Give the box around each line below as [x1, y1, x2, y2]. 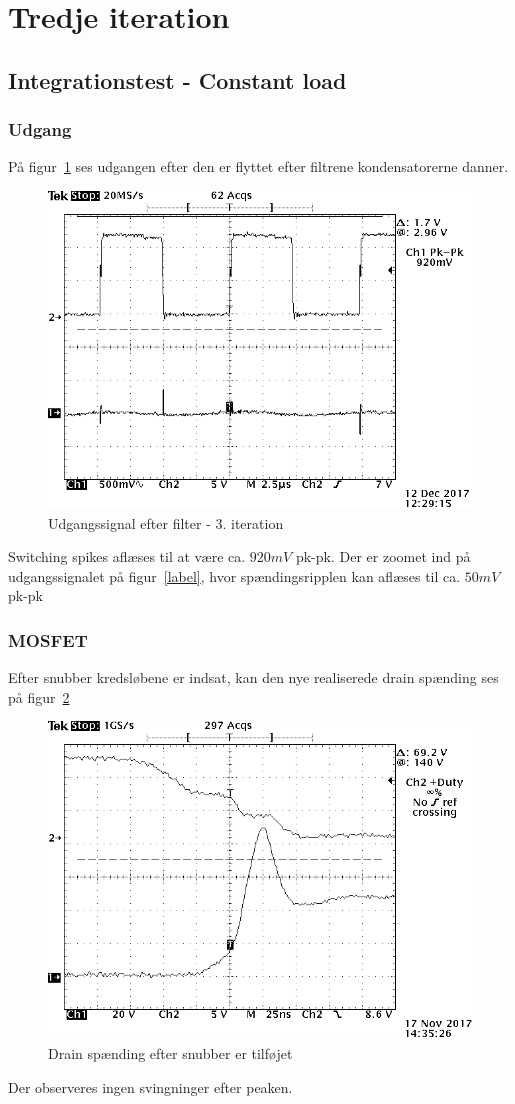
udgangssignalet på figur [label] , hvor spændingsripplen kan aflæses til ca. [8, 565, 461, 586]
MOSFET [8, 627, 88, 652]
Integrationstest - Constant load [8, 64, 347, 95]
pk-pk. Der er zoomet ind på [295, 546, 471, 567]
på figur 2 [8, 686, 70, 707]
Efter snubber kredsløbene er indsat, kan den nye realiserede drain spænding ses [8, 667, 499, 688]
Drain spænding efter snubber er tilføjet [48, 1042, 293, 1063]
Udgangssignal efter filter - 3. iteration [48, 512, 284, 533]
